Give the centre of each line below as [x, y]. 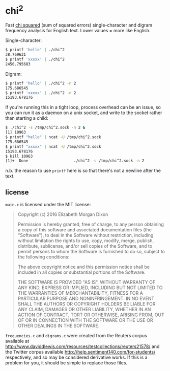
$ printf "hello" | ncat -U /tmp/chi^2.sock [53, 137]
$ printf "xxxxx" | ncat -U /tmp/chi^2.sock [53, 146]
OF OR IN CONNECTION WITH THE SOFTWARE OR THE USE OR [85, 320]
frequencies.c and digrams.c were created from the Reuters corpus [76, 336]
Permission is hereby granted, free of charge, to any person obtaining [91, 224]
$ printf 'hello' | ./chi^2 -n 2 [41, 83]
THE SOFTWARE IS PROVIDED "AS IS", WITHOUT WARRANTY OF [87, 282]
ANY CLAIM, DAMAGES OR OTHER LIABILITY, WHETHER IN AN [84, 310]
